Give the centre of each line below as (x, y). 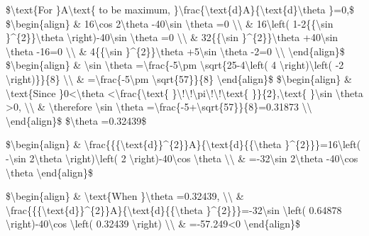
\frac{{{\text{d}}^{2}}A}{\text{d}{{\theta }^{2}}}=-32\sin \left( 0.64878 (174, 209)
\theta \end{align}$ (49, 172)
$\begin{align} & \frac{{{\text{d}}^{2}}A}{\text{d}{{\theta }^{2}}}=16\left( (183, 144)
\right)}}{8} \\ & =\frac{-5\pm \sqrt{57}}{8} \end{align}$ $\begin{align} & (179, 78)
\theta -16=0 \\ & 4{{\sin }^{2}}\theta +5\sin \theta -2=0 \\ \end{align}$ (175, 51)
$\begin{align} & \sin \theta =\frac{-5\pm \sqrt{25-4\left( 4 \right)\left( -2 (175, 65)
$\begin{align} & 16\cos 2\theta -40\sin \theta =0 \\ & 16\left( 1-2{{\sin (170, 23)
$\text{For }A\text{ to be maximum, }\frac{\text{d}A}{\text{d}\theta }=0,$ (180, 9)
